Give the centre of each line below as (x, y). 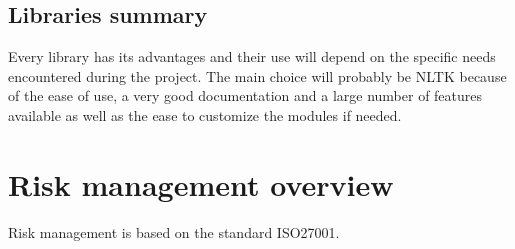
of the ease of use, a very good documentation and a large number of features (245, 95)
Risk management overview (201, 183)
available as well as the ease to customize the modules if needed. (205, 114)
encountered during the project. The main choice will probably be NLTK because (257, 75)
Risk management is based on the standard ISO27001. (174, 231)
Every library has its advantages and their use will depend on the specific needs (252, 56)
